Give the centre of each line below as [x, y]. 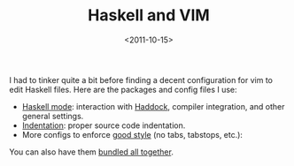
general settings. [53, 116]
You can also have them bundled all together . [92, 152]
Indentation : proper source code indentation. [104, 125]
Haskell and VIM [149, 15]
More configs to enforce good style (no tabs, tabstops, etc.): [132, 134]
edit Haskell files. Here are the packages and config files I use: [123, 89]
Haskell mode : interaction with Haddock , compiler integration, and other [153, 106]
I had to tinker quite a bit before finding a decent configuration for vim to [141, 79]
